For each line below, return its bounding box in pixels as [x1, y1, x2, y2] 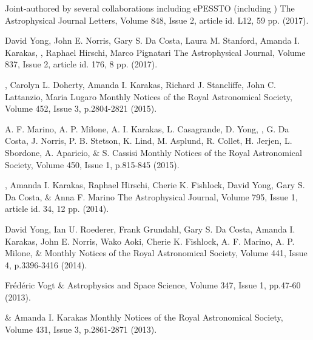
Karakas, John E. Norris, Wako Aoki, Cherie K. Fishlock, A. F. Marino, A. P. [5, 234, 295, 247]
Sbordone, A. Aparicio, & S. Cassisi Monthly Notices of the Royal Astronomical [5, 146, 302, 158]
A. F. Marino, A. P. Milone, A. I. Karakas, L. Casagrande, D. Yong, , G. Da [5, 122, 289, 135]
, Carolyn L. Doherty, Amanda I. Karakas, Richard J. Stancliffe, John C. [5, 78, 276, 90]
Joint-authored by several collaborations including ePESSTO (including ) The [5, 2, 295, 14]
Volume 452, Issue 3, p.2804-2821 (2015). [5, 102, 157, 115]
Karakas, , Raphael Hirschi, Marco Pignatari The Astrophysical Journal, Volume [5, 46, 306, 58]
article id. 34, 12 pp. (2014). [5, 202, 109, 215]
